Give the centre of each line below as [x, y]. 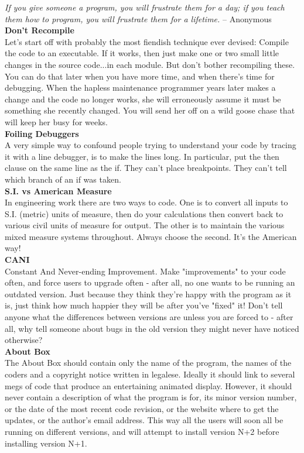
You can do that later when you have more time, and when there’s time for [140, 76]
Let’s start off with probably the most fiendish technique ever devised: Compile [147, 41]
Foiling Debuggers [42, 133]
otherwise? [24, 340]
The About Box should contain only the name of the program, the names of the [148, 363]
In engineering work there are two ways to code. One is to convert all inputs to [146, 202]
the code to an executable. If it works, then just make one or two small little [142, 53]
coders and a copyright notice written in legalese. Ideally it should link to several [150, 374]
